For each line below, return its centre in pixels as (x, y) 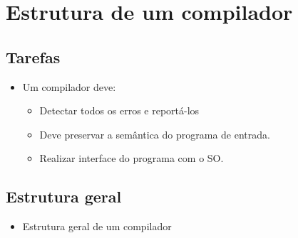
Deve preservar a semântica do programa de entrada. (155, 134)
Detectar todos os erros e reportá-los (119, 110)
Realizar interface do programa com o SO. (132, 158)
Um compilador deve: (69, 86)
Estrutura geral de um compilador (97, 226)
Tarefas (33, 56)
